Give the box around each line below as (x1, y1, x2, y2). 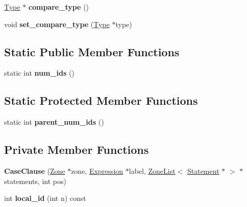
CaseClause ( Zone (4, 165, 65, 176)
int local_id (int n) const (4, 193, 86, 203)
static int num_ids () (4, 67, 75, 78)
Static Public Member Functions (4, 43, 180, 59)
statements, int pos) (4, 175, 66, 186)
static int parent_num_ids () (4, 117, 104, 127)
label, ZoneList (129, 165, 176, 176)
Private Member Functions (4, 142, 149, 157)
